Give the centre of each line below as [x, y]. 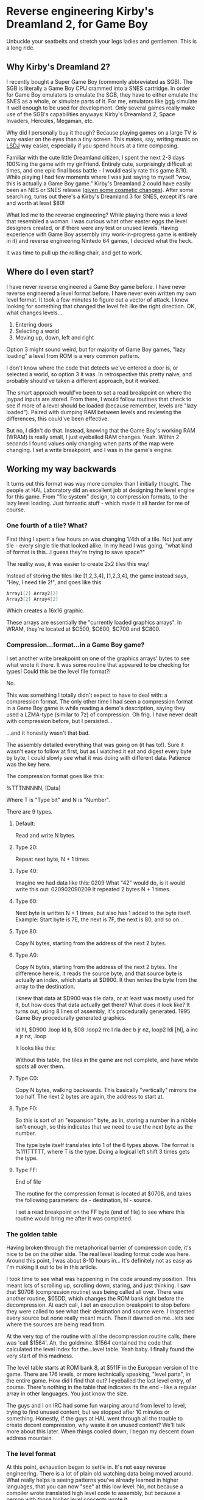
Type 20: [26, 847]
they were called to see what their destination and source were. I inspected [100, 1312]
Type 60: [26, 901]
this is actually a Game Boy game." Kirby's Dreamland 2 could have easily [99, 183]
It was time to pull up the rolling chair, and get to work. [75, 253]
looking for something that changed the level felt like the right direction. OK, [101, 306]
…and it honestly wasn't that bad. [48, 733]
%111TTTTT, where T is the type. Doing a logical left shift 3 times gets [102, 1151]
